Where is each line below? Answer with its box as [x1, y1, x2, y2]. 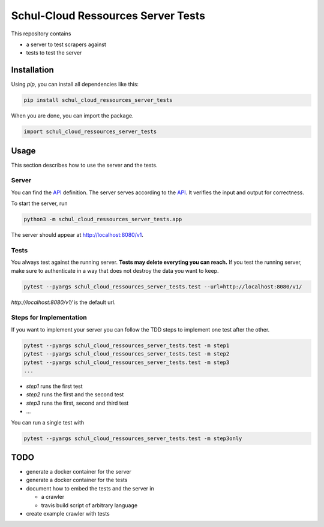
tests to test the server [26, 49, 82, 56]
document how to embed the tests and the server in [26, 484, 154, 492]
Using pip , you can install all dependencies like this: [11, 81, 139, 88]
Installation [11, 65, 54, 75]
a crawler [41, 493, 65, 501]
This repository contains [11, 30, 71, 37]
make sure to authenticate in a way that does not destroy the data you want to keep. [11, 267, 219, 274]
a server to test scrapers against [26, 41, 106, 48]
